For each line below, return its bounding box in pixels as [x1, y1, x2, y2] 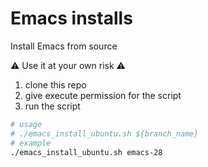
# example [10, 138, 52, 148]
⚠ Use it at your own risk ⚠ [10, 59, 126, 71]
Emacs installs [10, 7, 133, 30]
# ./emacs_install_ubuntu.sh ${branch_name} [10, 128, 199, 139]
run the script [24, 100, 81, 112]
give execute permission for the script [24, 89, 182, 101]
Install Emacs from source [10, 40, 118, 52]
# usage [10, 119, 43, 129]
